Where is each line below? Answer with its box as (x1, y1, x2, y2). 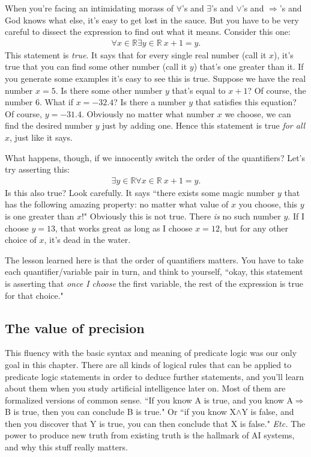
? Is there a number (113, 96, 186, 108)
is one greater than (5, 209, 74, 222)
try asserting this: (5, 163, 70, 176)
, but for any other (219, 221, 288, 234)
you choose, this (238, 198, 298, 210)
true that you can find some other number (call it (5, 60, 187, 73)
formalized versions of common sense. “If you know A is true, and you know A (5, 393, 293, 406)
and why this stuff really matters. (5, 441, 128, 453)
